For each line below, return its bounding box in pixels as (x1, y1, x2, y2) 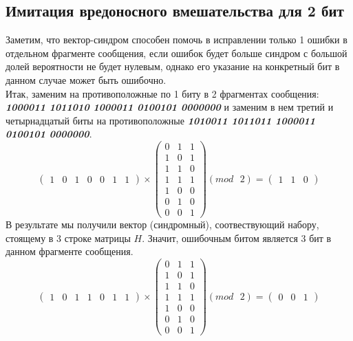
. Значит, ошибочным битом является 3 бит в (142, 230, 332, 245)
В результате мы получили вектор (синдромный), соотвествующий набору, (6, 217, 319, 232)
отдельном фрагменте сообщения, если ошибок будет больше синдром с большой (6, 45, 347, 60)
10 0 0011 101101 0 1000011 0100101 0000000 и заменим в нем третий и (6, 100, 334, 114)
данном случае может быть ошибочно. (6, 72, 167, 87)
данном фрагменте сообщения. (6, 244, 133, 258)
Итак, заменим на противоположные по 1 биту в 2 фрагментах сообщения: (6, 86, 319, 100)
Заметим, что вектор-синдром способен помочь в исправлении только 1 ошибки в (6, 32, 347, 47)
